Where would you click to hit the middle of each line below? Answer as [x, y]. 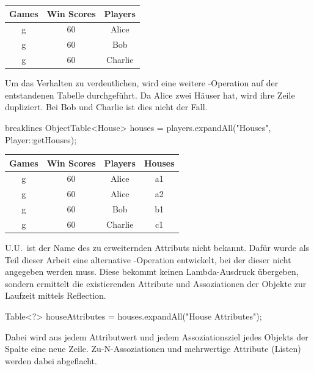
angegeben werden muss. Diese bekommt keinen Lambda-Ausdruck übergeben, [152, 272]
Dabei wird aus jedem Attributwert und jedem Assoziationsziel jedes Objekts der [157, 336]
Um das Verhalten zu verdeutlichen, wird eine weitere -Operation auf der [142, 83]
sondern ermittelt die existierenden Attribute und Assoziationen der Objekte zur [156, 283]
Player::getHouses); [41, 139]
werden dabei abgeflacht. [51, 360]
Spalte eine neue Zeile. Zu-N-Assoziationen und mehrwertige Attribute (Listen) [153, 349]
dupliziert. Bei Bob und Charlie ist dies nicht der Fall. [106, 107]
